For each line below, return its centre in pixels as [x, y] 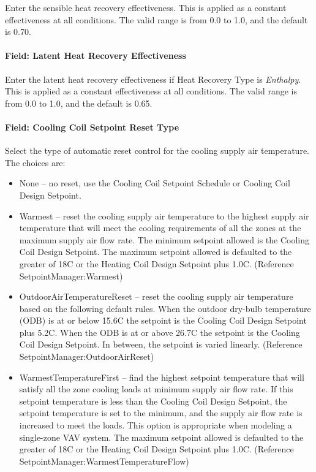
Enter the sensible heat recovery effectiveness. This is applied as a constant [146, 7]
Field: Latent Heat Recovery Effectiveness [96, 55]
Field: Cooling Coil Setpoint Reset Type [92, 127]
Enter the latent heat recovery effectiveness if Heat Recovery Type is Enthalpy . [153, 79]
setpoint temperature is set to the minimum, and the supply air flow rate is [161, 413]
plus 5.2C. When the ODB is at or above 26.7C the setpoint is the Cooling [160, 332]
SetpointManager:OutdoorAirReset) [87, 356]
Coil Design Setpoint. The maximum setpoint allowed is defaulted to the [156, 252]
